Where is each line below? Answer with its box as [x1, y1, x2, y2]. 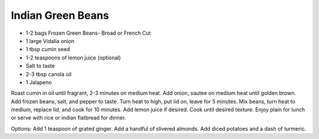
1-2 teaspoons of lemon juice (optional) [25, 54, 121, 61]
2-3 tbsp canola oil [25, 71, 72, 78]
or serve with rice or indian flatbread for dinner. [11, 114, 126, 121]
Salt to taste [25, 62, 56, 69]
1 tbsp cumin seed [25, 46, 70, 53]
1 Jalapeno [25, 78, 53, 85]
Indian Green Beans [11, 9, 109, 22]
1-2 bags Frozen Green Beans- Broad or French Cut [25, 29, 151, 37]
